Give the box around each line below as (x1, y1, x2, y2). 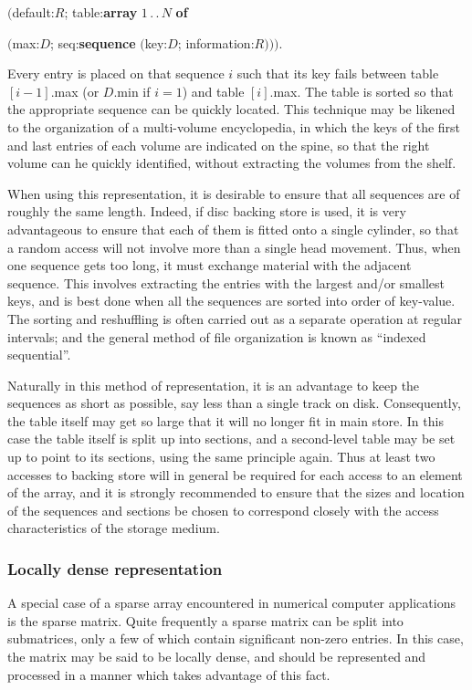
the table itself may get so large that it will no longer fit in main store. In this (7, 411, 444, 430)
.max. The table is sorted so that (269, 81, 454, 100)
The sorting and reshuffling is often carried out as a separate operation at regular (7, 308, 463, 328)
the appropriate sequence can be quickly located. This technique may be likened (7, 99, 456, 119)
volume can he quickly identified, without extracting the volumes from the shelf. (7, 153, 456, 172)
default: (12, 3, 55, 21)
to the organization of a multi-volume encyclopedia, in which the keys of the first (7, 117, 461, 136)
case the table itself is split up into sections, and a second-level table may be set (7, 429, 456, 448)
